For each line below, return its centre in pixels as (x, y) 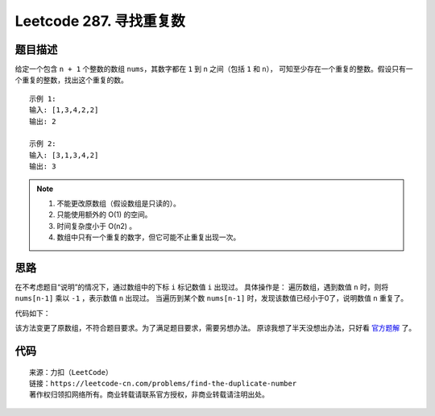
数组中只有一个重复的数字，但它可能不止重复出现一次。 (149, 237)
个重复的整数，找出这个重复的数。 (71, 80)
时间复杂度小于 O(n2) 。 (97, 226)
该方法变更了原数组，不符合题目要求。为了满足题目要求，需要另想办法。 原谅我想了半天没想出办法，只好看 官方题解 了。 (215, 328)
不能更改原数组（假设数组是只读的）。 (118, 203)
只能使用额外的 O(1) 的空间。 (104, 214)
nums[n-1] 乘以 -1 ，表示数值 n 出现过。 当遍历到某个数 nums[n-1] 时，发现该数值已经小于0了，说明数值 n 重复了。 (211, 298)
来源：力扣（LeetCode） (71, 372)
